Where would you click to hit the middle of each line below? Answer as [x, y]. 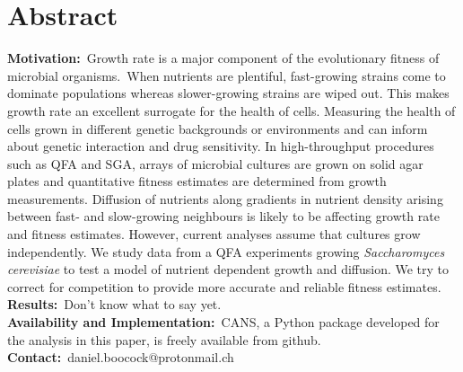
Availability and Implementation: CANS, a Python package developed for [223, 322]
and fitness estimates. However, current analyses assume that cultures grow [214, 234]
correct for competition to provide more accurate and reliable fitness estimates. [224, 286]
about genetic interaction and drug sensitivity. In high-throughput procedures [221, 146]
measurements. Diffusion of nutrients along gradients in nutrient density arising [225, 198]
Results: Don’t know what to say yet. [114, 304]
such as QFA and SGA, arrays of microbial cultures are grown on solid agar [215, 163]
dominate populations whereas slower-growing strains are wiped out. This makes [228, 93]
